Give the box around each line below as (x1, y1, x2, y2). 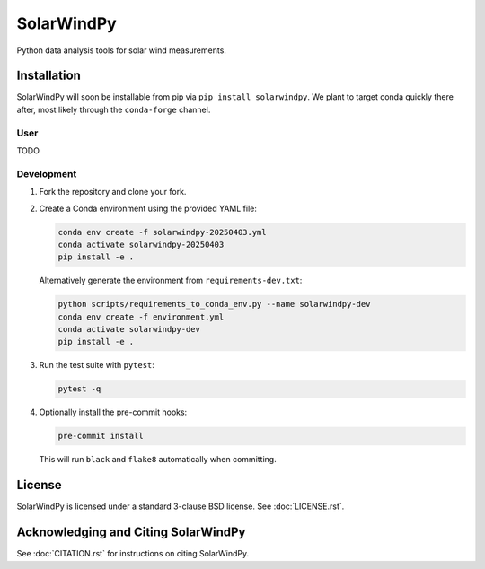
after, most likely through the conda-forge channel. (16, 104, 211, 115)
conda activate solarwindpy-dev (57, 324, 201, 335)
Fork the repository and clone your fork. (39, 187, 187, 197)
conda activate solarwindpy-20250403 (57, 239, 225, 249)
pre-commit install (57, 431, 144, 442)
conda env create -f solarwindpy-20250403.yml (57, 227, 267, 237)
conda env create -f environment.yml (57, 311, 225, 322)
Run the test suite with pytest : (39, 360, 154, 371)
